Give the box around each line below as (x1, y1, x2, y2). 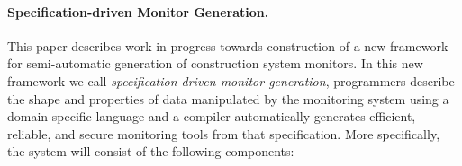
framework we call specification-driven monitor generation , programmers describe (7, 71, 455, 90)
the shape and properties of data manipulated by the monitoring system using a (7, 89, 449, 108)
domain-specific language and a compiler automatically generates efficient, (7, 107, 416, 126)
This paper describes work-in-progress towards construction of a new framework (7, 36, 448, 55)
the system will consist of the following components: (7, 142, 294, 161)
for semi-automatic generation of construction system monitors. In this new (7, 54, 423, 73)
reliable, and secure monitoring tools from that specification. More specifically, (7, 124, 440, 143)
